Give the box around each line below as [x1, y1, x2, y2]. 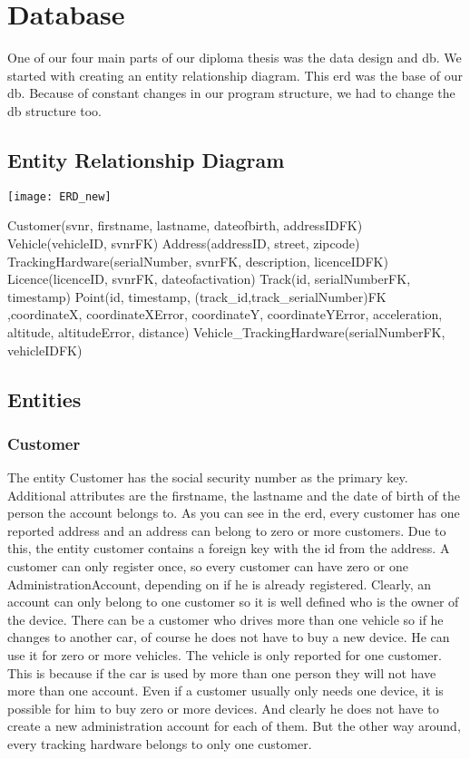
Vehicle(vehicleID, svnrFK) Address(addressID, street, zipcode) [7, 233, 360, 252]
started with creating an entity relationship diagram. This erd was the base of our [7, 65, 463, 84]
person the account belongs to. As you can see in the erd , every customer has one [7, 503, 460, 522]
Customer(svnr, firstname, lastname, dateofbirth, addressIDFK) [7, 216, 363, 235]
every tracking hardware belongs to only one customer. [7, 735, 312, 754]
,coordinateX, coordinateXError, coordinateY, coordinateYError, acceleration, [7, 305, 443, 324]
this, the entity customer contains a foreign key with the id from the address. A [7, 539, 450, 558]
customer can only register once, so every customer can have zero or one [7, 557, 408, 576]
